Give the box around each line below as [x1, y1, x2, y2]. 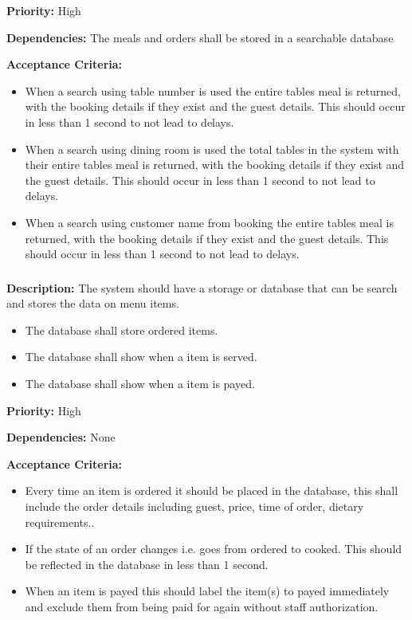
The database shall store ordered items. [25, 321, 218, 338]
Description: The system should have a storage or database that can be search [6, 279, 398, 296]
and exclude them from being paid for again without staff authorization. [25, 598, 379, 614]
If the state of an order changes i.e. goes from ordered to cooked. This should [25, 540, 402, 557]
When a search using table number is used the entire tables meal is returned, [25, 82, 401, 99]
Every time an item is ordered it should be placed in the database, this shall [25, 482, 398, 499]
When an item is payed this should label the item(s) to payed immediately [25, 583, 390, 599]
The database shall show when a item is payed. [25, 375, 255, 392]
